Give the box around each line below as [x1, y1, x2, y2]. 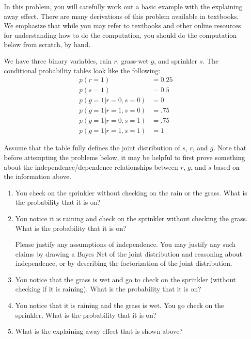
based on [213, 161, 240, 172]
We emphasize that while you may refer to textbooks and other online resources [4, 20, 241, 31]
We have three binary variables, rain [4, 55, 112, 65]
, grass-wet [117, 55, 149, 65]
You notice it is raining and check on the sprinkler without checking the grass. [15, 213, 248, 223]
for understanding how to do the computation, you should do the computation [4, 30, 237, 40]
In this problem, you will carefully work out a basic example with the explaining [4, 1, 243, 11]
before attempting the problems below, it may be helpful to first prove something [4, 152, 245, 162]
